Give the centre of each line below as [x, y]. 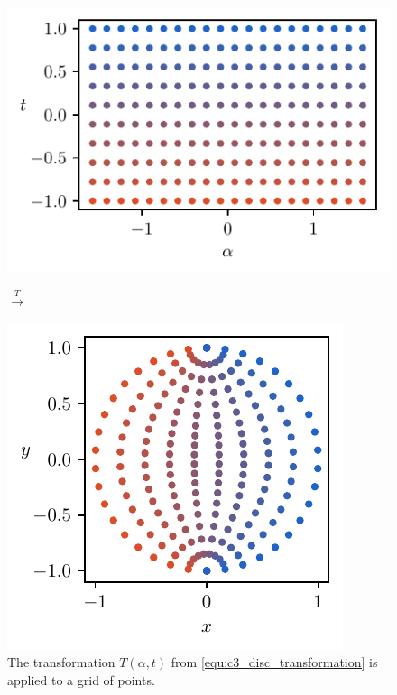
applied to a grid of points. [81, 679]
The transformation [61, 662]
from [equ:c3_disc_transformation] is [274, 662]
